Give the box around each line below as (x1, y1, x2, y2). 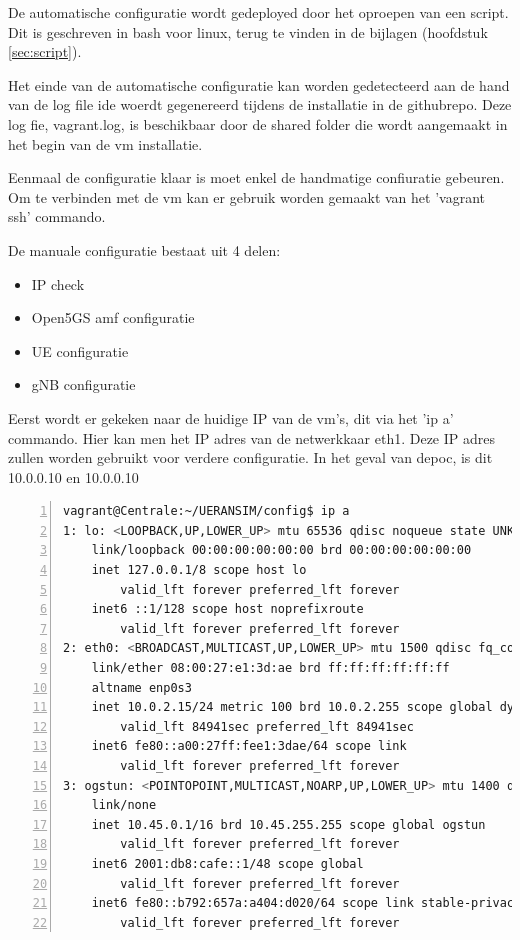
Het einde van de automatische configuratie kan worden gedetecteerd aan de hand (8, 74, 510, 95)
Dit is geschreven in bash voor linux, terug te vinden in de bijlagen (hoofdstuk (8, 21, 488, 42)
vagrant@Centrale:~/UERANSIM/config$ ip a (63, 504, 350, 519)
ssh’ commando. (8, 206, 106, 227)
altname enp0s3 (91, 680, 192, 695)
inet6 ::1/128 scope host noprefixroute (91, 602, 364, 617)
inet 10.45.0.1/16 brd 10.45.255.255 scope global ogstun (91, 817, 486, 832)
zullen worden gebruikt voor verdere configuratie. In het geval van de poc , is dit (8, 447, 493, 468)
